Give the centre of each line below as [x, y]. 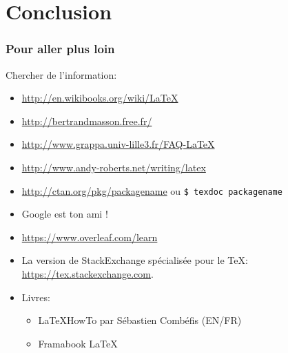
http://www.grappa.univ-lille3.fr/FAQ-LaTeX [118, 144]
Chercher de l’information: [61, 74]
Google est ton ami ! [65, 214]
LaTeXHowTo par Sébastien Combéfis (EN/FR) [140, 320]
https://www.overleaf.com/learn [90, 237]
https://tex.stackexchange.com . [88, 274]
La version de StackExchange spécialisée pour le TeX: [135, 260]
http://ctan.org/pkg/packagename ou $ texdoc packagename [152, 190]
